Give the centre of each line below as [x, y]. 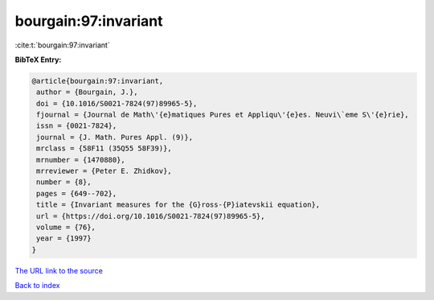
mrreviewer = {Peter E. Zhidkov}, [104, 171]
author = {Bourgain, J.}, [87, 92]
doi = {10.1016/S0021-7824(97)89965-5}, [117, 103]
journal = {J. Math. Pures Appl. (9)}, [115, 137]
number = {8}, [64, 182]
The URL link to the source [59, 270]
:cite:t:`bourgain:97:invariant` [62, 45]
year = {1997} [64, 238]
